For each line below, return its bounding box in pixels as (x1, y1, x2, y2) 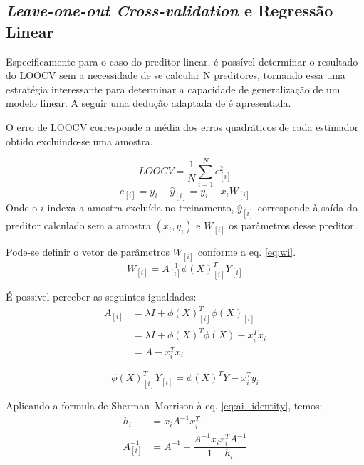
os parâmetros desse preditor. (229, 218, 357, 233)
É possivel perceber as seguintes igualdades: (6, 288, 197, 303)
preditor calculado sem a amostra (6, 218, 152, 233)
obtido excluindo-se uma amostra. (6, 133, 153, 148)
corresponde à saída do (257, 200, 358, 215)
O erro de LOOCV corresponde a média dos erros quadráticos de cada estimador (6, 119, 359, 134)
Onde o (6, 200, 38, 215)
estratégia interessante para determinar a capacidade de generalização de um (6, 81, 340, 96)
